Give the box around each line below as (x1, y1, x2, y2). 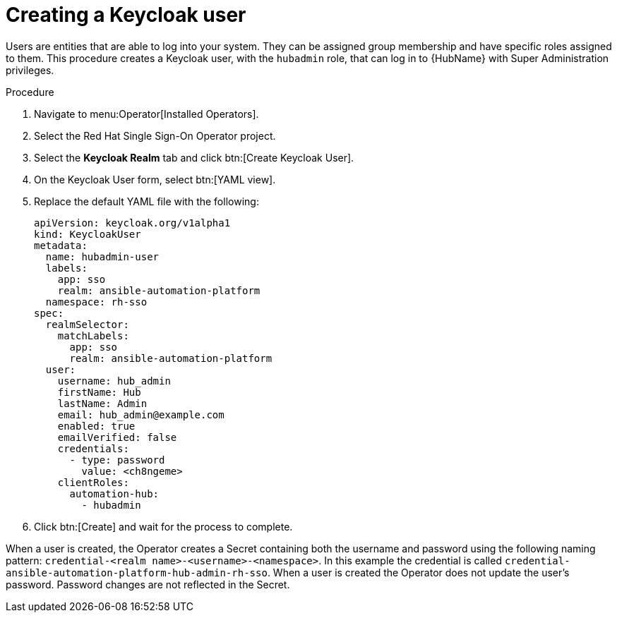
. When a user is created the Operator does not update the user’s (267, 566, 570, 578)
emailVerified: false (57, 431, 177, 443)
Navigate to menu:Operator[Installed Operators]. (34, 107, 259, 120)
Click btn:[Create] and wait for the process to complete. (34, 520, 293, 533)
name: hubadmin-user (45, 250, 160, 262)
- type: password (69, 454, 165, 466)
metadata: (34, 239, 88, 251)
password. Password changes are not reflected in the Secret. (6, 578, 290, 590)
